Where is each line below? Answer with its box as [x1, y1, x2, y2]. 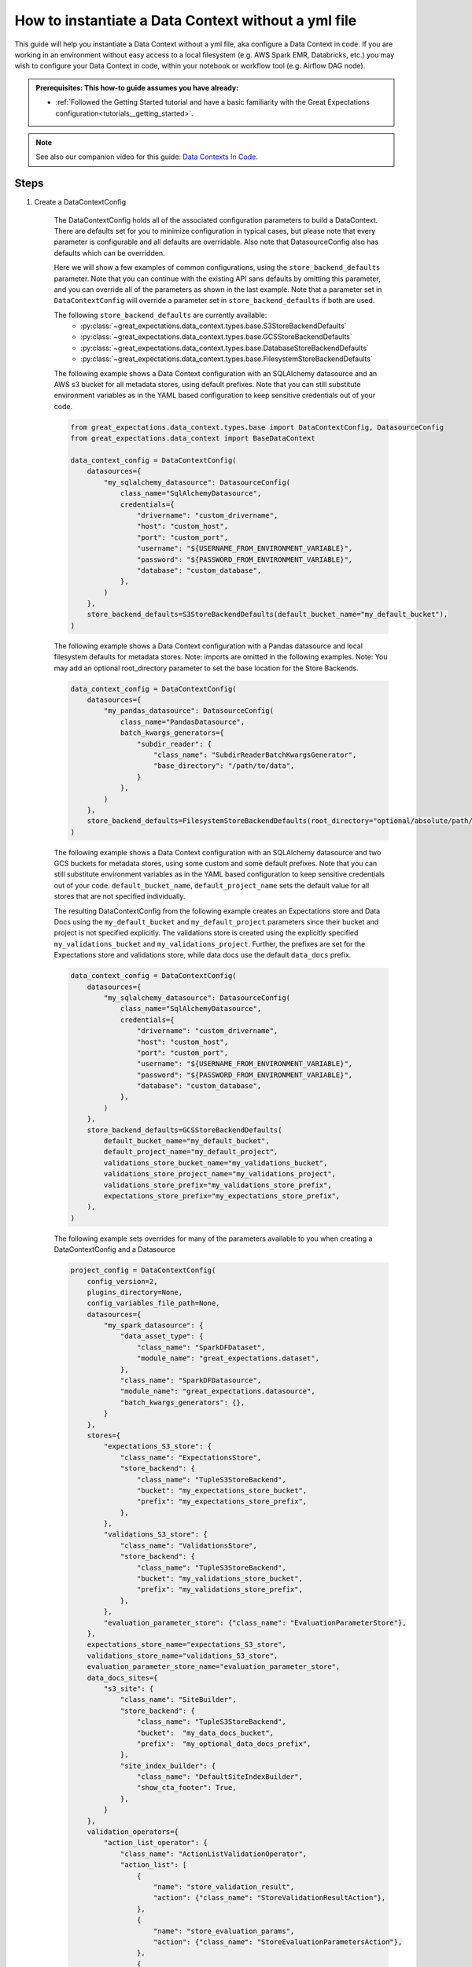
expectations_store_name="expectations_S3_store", [87, 1640, 286, 1649]
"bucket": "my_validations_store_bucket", [136, 1574, 303, 1583]
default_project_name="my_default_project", [103, 1147, 278, 1157]
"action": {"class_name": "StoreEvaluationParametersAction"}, [153, 1937, 403, 1947]
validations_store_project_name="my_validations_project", [103, 1169, 337, 1179]
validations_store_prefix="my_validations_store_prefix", [103, 1180, 332, 1190]
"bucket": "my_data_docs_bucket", [136, 1728, 275, 1737]
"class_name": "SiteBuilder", [120, 1696, 237, 1704]
